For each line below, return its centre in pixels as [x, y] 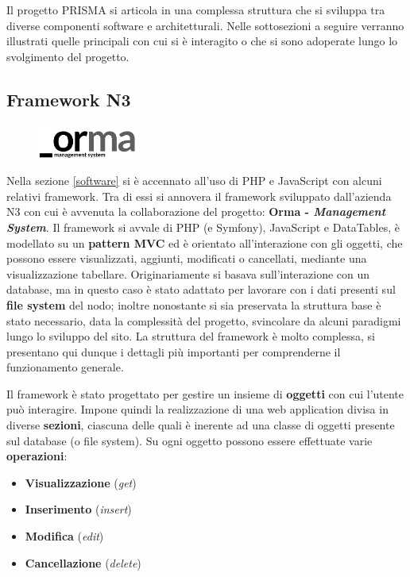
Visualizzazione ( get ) [81, 482]
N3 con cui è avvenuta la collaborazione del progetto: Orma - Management [196, 212]
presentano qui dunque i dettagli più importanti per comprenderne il [174, 351]
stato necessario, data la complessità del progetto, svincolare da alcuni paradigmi [204, 320]
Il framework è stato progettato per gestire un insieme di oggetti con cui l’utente [205, 393]
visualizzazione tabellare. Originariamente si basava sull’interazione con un [188, 273]
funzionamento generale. [65, 367]
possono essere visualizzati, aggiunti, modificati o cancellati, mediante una [187, 258]
